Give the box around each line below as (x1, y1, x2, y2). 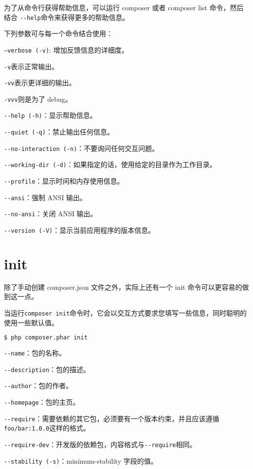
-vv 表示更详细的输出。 (4, 77, 76, 88)
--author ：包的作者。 (4, 380, 73, 391)
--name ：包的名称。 (4, 348, 66, 358)
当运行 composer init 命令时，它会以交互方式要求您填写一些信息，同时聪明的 (4, 308, 247, 318)
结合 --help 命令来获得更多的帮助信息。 (4, 12, 129, 22)
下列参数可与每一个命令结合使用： (4, 28, 113, 38)
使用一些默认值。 (4, 317, 58, 327)
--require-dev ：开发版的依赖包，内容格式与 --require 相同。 (4, 439, 197, 450)
